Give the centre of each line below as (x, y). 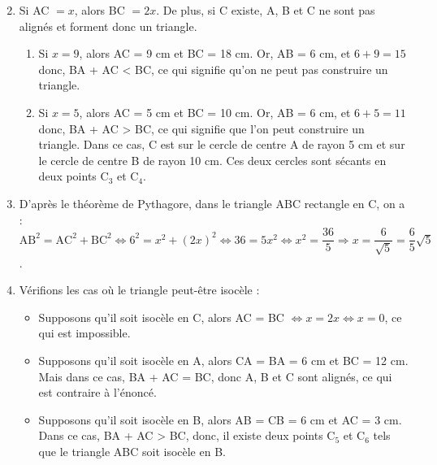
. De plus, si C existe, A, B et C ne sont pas (266, 10)
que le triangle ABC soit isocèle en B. (132, 451)
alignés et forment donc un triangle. (108, 26)
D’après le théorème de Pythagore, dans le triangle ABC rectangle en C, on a (212, 203)
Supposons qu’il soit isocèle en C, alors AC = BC (161, 317)
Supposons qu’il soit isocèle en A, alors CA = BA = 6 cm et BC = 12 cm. (223, 360)
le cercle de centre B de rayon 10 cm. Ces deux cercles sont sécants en (212, 160)
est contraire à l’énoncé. (97, 392)
